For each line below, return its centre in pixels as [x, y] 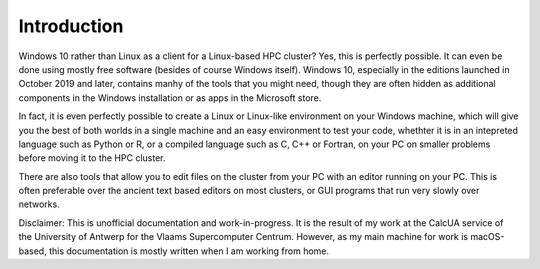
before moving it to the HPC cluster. [92, 158]
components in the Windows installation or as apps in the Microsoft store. [170, 97]
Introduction [71, 26]
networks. [39, 204]
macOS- [487, 237]
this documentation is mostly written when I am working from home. [189, 251]
